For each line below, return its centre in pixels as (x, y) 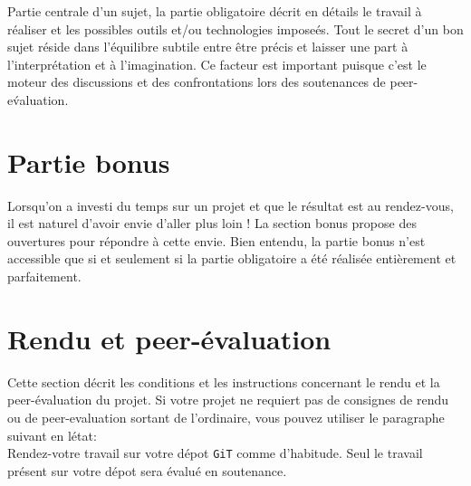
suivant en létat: (52, 435)
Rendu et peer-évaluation (169, 338)
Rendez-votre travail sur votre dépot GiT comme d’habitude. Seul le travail (215, 453)
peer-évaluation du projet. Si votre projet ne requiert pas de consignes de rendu (228, 400)
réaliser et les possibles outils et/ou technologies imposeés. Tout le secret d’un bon (235, 29)
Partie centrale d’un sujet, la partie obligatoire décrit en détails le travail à (215, 11)
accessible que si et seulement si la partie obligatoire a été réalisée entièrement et (232, 258)
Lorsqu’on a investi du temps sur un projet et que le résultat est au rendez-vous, (231, 205)
